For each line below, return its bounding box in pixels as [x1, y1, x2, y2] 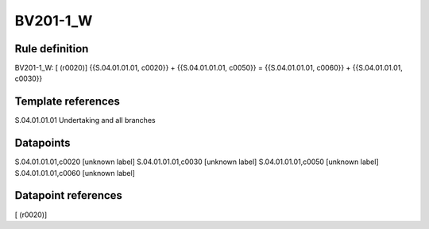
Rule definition [14, 42, 89, 55]
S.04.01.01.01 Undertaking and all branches [14, 116, 156, 125]
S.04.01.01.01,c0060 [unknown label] [14, 168, 135, 177]
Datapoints [14, 136, 71, 150]
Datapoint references [14, 189, 123, 202]
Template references [14, 95, 121, 109]
